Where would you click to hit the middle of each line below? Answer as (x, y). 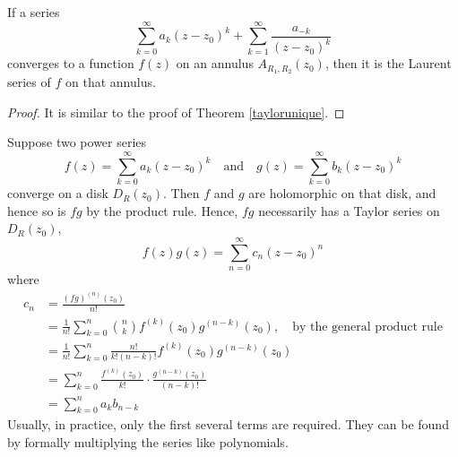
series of (29, 82)
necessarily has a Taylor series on (349, 210)
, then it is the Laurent (388, 63)
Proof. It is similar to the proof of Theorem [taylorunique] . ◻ (176, 112)
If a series (34, 12)
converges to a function (71, 63)
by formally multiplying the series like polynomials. (148, 442)
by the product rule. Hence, (162, 210)
